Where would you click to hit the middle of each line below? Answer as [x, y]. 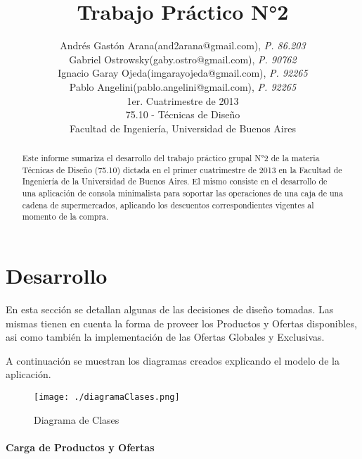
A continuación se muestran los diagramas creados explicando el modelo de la [173, 360]
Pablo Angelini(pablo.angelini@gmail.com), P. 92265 [183, 86]
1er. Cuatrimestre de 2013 [183, 100]
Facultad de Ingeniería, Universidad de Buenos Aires [183, 128]
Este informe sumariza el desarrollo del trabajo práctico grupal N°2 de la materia [171, 158]
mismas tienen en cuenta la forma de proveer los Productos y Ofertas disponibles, [181, 323]
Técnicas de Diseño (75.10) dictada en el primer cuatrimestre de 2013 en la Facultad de [182, 169]
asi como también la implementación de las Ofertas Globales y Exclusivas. [165, 337]
